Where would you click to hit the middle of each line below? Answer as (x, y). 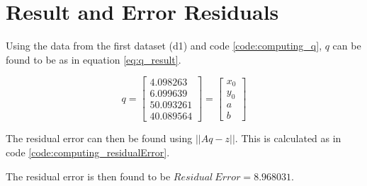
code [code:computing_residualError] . (88, 152)
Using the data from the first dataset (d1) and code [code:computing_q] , (164, 46)
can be (347, 46)
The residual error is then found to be (88, 176)
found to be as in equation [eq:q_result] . (94, 59)
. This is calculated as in (288, 138)
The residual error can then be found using (99, 138)
